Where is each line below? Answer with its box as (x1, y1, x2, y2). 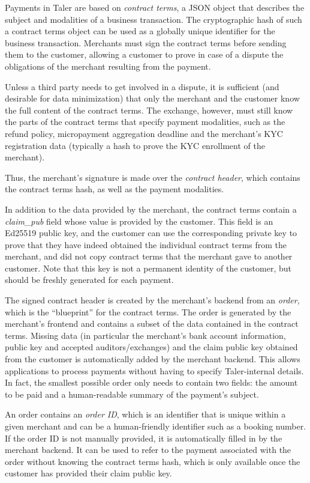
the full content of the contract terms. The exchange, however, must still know (5, 103, 293, 116)
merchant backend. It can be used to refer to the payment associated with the (5, 443, 291, 456)
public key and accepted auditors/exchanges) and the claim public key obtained (5, 341, 298, 353)
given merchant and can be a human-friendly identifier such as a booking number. (5, 420, 306, 432)
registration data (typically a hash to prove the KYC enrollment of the (5, 139, 265, 151)
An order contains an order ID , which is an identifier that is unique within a (5, 408, 286, 421)
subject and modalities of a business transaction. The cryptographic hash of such (5, 13, 302, 25)
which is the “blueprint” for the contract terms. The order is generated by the (5, 305, 291, 318)
